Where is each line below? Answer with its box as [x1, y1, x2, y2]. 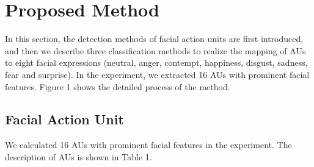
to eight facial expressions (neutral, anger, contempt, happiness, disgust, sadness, [5, 56, 308, 69]
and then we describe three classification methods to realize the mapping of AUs [5, 44, 306, 57]
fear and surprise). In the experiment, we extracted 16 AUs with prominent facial [5, 68, 310, 80]
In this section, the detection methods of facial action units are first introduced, [5, 32, 304, 45]
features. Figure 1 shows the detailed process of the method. [5, 80, 230, 93]
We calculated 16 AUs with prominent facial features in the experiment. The [5, 138, 292, 151]
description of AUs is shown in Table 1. [5, 150, 152, 163]
